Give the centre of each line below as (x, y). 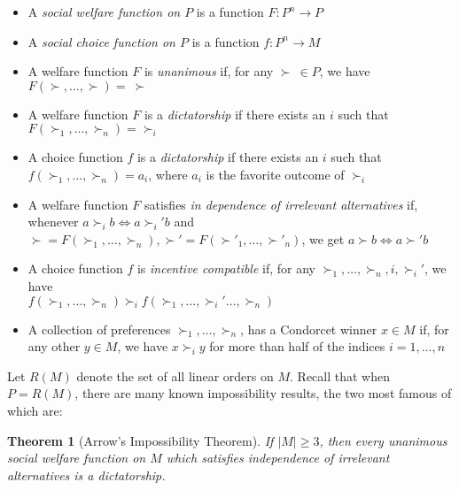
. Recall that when (340, 375)
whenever (53, 222)
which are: (35, 410)
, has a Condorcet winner (309, 329)
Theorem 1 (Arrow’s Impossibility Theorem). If (140, 440)
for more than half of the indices (297, 346)
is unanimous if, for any (209, 71)
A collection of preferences (99, 329)
